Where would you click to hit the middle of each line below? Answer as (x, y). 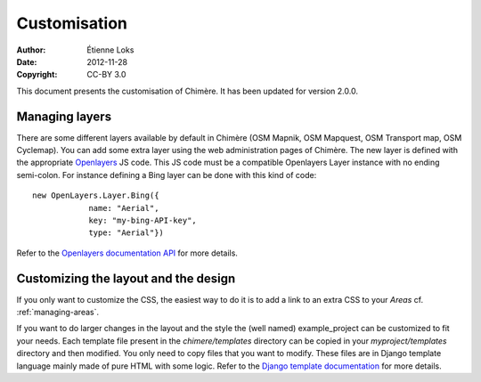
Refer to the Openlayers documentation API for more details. (127, 253)
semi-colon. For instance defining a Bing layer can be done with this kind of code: (167, 175)
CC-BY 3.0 (106, 75)
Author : (31, 50)
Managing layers (64, 116)
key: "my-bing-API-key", (143, 220)
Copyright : (37, 75)
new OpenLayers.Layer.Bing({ (96, 195)
